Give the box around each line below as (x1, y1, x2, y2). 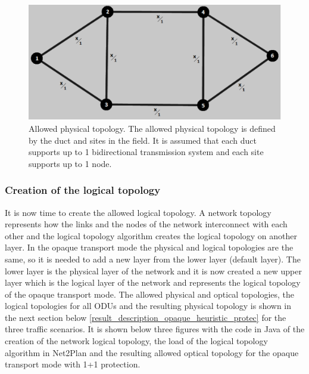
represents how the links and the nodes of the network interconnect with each (5, 218, 288, 230)
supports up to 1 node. (29, 157, 112, 169)
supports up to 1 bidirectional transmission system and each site (29, 146, 264, 158)
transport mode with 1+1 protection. (5, 358, 141, 370)
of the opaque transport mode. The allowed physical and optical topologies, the (5, 288, 295, 300)
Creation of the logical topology (5, 183, 161, 197)
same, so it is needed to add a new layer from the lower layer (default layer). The (5, 252, 301, 265)
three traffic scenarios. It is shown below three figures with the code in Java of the (5, 323, 305, 335)
